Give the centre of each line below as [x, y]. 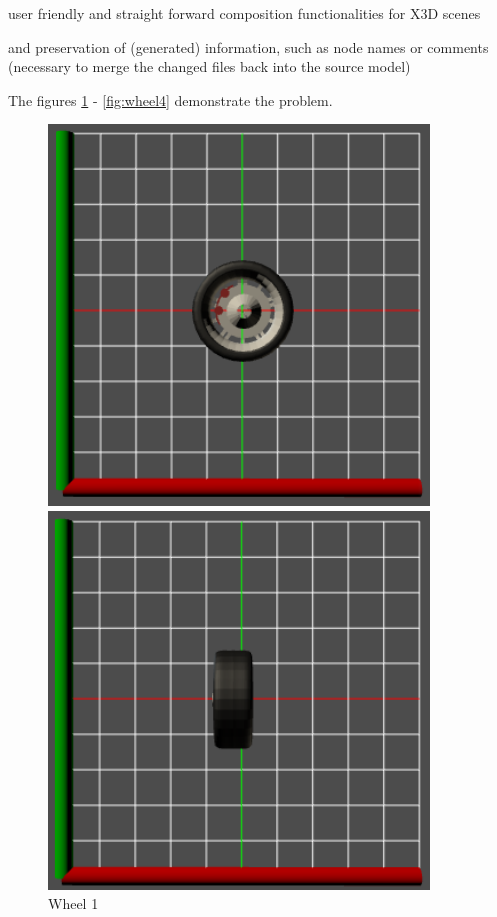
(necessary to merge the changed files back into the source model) [209, 66]
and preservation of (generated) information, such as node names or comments [248, 46]
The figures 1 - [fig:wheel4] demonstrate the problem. [170, 99]
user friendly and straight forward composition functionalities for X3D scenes [244, 13]
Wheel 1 [73, 903]
